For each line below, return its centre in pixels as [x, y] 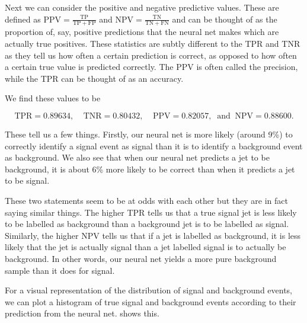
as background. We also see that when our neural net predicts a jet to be [137, 157]
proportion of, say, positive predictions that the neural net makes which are [142, 32]
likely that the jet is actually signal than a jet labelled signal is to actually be [145, 247]
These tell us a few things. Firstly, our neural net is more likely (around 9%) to [149, 134]
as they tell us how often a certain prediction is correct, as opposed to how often [151, 55]
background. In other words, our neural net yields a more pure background [141, 258]
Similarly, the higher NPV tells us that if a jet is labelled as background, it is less [153, 235]
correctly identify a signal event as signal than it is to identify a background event [154, 145]
